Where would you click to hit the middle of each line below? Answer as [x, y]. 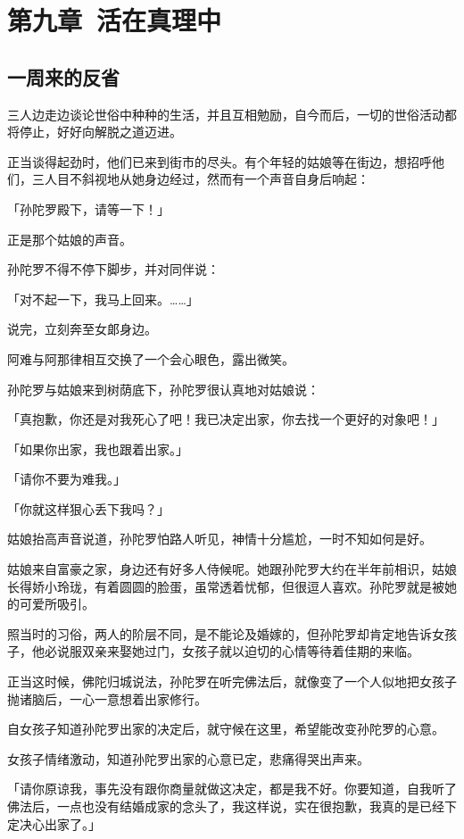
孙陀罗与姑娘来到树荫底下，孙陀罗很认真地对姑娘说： [163, 389]
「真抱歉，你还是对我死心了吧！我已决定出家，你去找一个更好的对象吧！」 [226, 419]
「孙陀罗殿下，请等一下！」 [88, 208]
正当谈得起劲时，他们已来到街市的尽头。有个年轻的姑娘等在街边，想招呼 [220, 161]
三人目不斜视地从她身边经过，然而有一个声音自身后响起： [200, 179]
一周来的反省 [63, 76]
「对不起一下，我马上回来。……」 [103, 299]
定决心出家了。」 [54, 823]
